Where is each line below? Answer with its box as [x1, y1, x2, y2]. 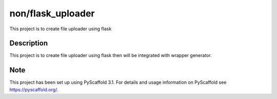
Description [9, 39, 48, 48]
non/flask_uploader [9, 8, 95, 19]
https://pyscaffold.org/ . [9, 86, 58, 92]
